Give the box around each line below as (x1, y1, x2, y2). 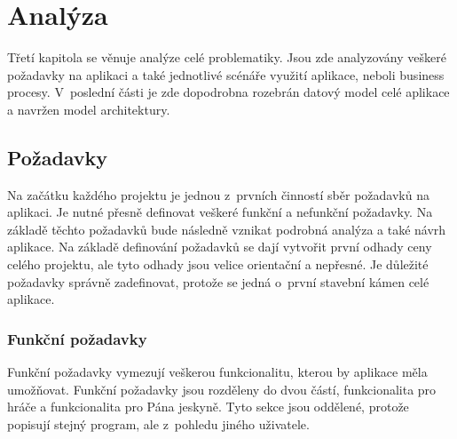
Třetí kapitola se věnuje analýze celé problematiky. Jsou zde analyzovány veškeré (7, 48, 446, 67)
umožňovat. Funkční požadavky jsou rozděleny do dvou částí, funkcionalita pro (7, 379, 437, 398)
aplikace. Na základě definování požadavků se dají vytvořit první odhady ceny (7, 237, 432, 256)
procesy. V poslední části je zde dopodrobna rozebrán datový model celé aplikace (7, 83, 450, 101)
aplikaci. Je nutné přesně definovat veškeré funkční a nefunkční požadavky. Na (7, 203, 433, 221)
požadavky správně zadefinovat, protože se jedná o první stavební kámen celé (7, 272, 429, 291)
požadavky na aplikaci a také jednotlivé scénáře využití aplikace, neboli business (7, 65, 445, 84)
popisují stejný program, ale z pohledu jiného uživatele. (7, 414, 310, 433)
